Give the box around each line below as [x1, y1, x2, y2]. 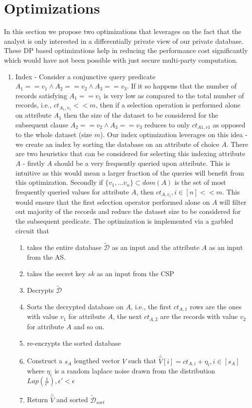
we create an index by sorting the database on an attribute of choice [15, 139, 219, 149]
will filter [219, 196, 247, 207]
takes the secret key [27, 268, 86, 278]
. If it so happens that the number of [126, 81, 237, 91]
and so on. [73, 321, 105, 331]
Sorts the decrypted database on [27, 302, 124, 312]
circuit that [15, 225, 50, 235]
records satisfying [15, 90, 67, 100]
